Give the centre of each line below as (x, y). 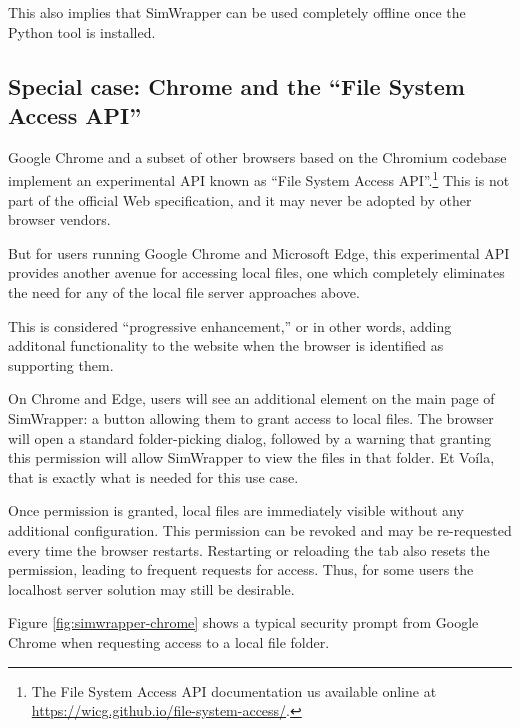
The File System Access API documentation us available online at (234, 690)
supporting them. (61, 364)
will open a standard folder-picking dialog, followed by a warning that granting (249, 437)
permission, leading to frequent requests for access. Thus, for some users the (241, 569)
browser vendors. (59, 219)
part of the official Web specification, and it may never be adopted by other (240, 199)
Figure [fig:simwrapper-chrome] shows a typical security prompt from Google (243, 622)
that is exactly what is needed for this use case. (153, 476)
